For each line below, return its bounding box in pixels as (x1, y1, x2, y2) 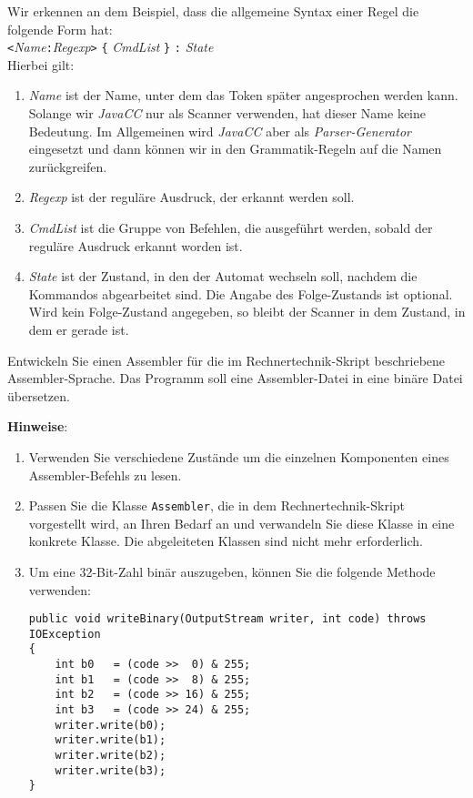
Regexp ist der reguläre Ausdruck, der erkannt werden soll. (28, 187, 355, 207)
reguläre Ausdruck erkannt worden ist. (28, 236, 243, 255)
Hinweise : (7, 417, 68, 436)
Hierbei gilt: (7, 55, 75, 74)
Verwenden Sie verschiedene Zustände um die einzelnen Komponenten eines (28, 447, 449, 466)
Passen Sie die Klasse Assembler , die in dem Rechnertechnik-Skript (28, 496, 406, 515)
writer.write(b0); (55, 718, 166, 732)
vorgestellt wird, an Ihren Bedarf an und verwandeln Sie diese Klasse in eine (28, 513, 455, 532)
